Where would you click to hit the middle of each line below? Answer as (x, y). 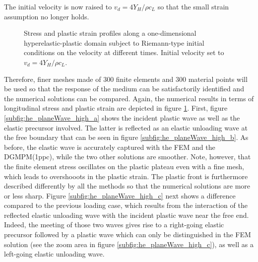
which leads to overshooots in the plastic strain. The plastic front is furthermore (126, 176)
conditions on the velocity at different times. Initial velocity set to (124, 52)
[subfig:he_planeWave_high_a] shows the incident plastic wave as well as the (122, 117)
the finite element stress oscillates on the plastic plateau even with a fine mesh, (124, 166)
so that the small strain (193, 6)
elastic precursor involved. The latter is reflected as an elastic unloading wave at (126, 127)
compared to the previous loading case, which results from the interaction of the (126, 205)
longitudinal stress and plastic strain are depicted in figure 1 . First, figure (116, 108)
